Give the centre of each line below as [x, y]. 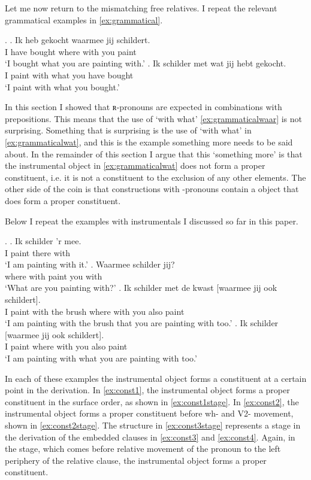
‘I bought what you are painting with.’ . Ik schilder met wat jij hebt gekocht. [146, 63]
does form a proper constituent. [63, 200]
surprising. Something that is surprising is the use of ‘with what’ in [128, 130]
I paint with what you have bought [69, 75]
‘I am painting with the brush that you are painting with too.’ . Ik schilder [142, 323]
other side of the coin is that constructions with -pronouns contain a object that [152, 189]
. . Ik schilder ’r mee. [43, 241]
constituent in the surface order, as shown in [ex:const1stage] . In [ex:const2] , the [152, 401]
